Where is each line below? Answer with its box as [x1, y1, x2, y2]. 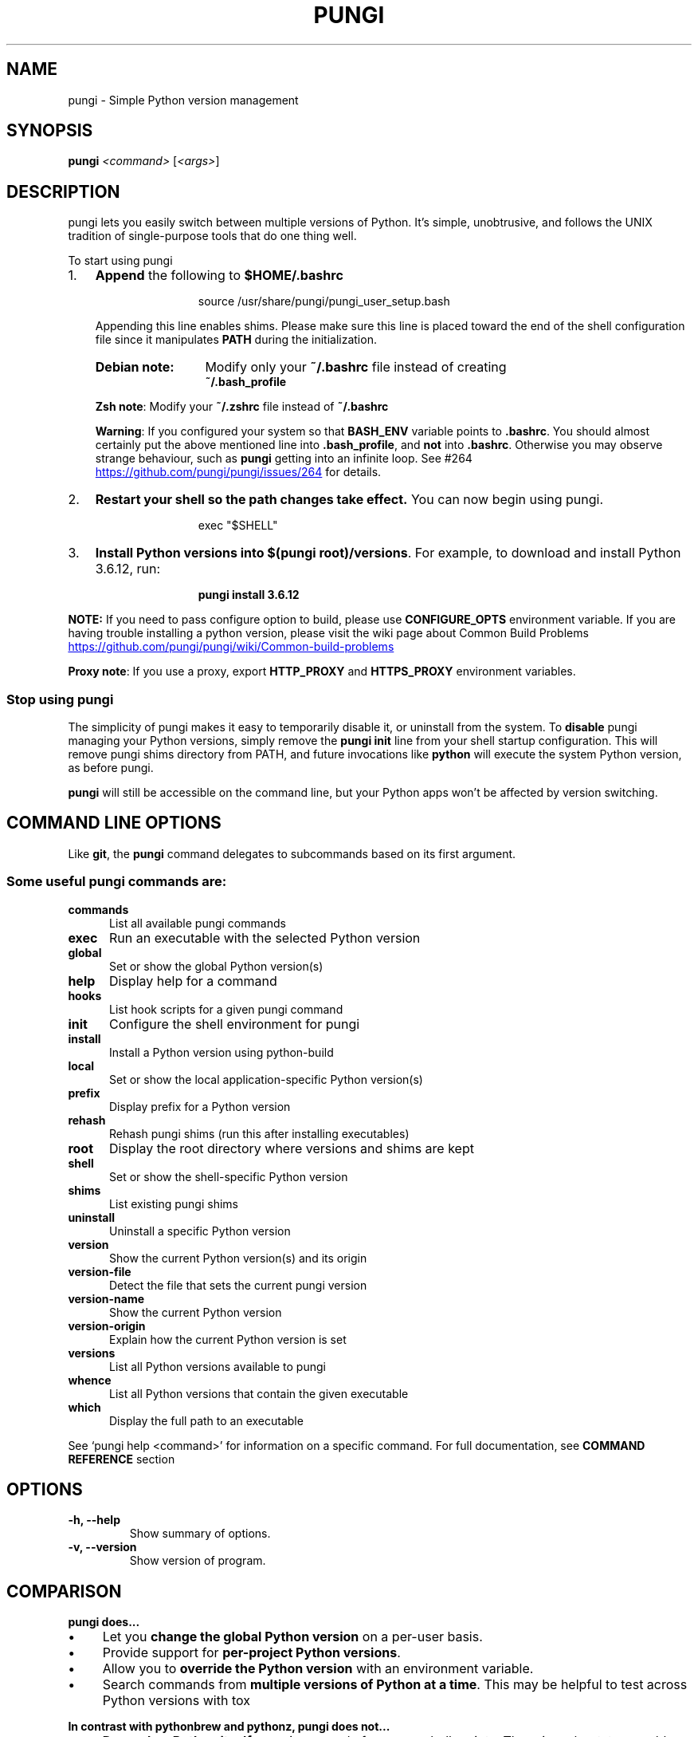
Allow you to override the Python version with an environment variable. [102, 1660, 534, 1677]
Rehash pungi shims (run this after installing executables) [109, 1126, 410, 1140]
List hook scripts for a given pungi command [109, 1002, 343, 1016]
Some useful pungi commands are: [6, 873, 227, 890]
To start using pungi [68, 254, 173, 268]
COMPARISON [6, 1581, 122, 1601]
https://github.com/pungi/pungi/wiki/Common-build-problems [68, 640, 394, 654]
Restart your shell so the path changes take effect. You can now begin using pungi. [95, 491, 604, 508]
